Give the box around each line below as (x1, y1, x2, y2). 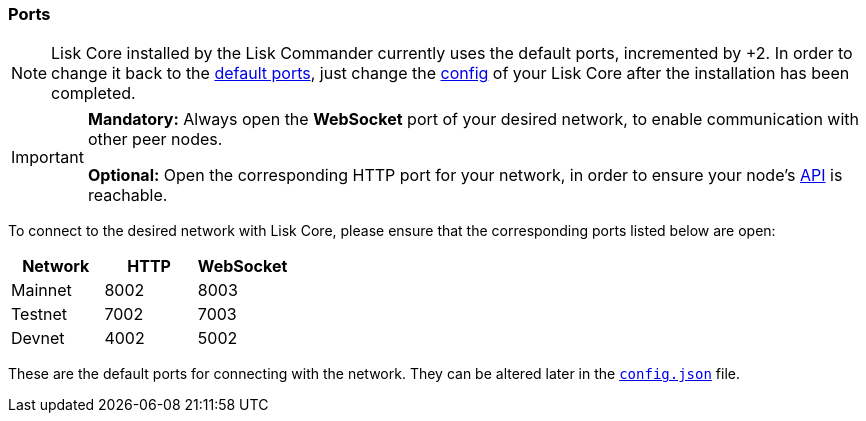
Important (11, 147, 84, 168)
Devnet (11, 328, 65, 349)
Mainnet (11, 280, 72, 301)
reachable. (87, 185, 168, 206)
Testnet (11, 304, 68, 325)
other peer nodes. (87, 129, 223, 150)
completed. (51, 83, 136, 104)
